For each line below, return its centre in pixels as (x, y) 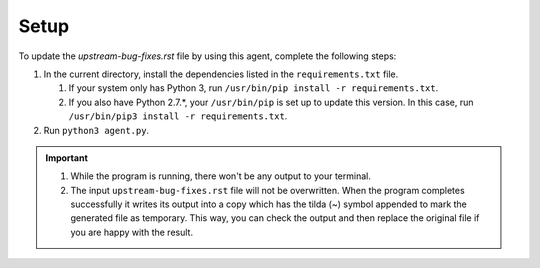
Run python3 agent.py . (96, 130)
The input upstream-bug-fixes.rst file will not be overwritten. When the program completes (267, 190)
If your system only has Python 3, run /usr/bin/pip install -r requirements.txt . (253, 88)
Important (67, 157)
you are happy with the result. (132, 232)
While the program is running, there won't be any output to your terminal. (221, 176)
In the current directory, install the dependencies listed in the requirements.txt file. (221, 74)
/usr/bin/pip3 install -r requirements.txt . (178, 116)
